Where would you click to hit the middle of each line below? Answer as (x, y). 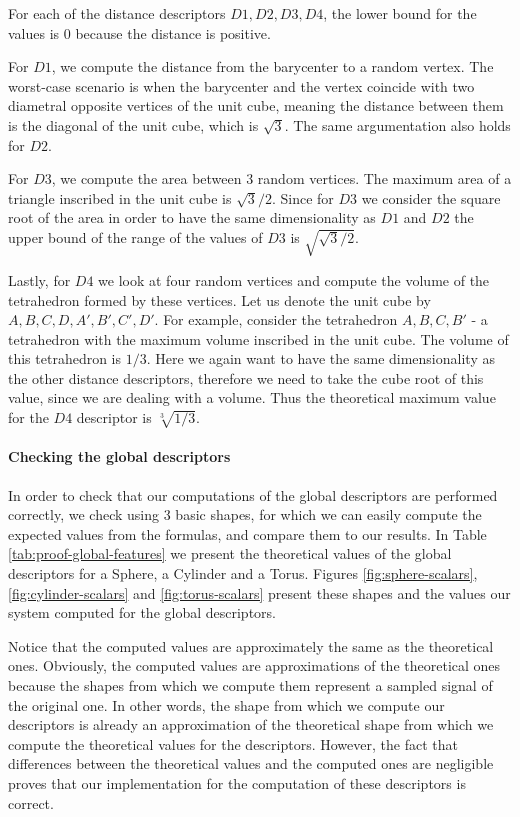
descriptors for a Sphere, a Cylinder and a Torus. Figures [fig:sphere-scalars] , (243, 573)
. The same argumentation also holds (397, 124)
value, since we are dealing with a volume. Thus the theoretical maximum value (252, 397)
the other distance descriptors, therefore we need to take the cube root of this (246, 377)
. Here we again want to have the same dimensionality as (320, 358)
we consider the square (431, 197)
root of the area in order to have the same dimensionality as (192, 217)
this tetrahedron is (65, 358)
